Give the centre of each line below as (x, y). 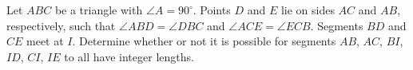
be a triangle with (99, 10)
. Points (212, 10)
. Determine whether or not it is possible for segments (204, 41)
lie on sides (308, 10)
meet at (45, 41)
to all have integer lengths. (129, 56)
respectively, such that (61, 25)
